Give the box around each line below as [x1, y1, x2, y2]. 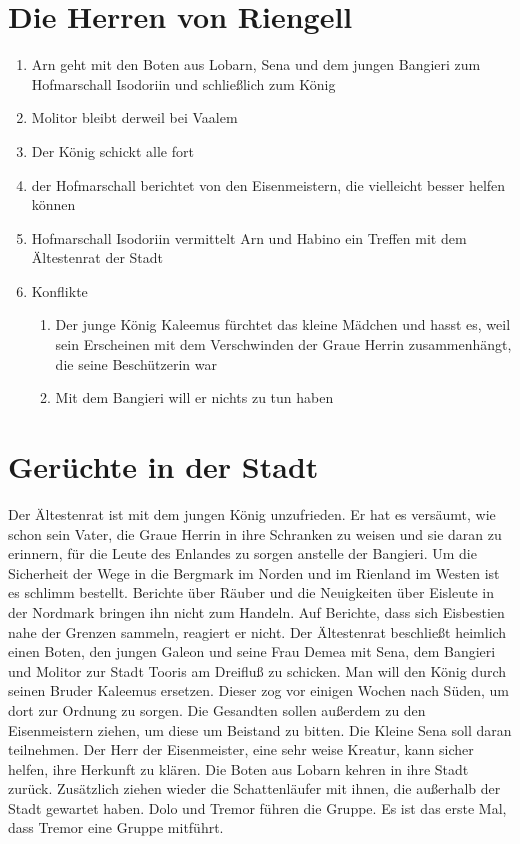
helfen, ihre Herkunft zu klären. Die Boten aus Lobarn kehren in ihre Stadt [8, 758, 469, 779]
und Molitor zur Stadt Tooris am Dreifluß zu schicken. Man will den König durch [8, 660, 507, 681]
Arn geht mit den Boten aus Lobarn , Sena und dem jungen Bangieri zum [31, 54, 481, 75]
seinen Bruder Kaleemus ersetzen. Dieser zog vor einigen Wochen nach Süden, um [8, 680, 509, 701]
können [31, 194, 76, 215]
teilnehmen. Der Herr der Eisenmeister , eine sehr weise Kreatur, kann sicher [8, 739, 474, 760]
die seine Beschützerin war [55, 353, 217, 374]
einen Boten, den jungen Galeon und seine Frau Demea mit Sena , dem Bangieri [8, 641, 496, 662]
